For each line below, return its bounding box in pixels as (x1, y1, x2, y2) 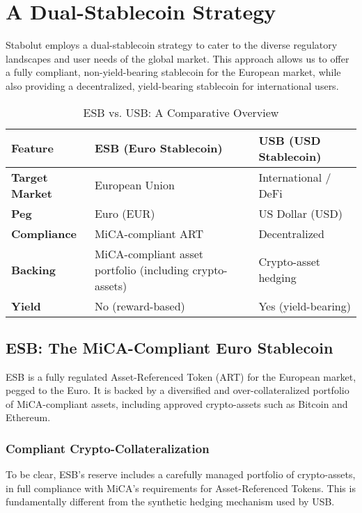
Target (11, 168, 48, 185)
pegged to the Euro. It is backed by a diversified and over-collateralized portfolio (6, 383, 349, 397)
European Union (94, 177, 175, 193)
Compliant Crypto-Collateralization (6, 440, 210, 457)
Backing (11, 261, 56, 278)
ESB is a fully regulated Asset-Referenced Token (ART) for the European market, (6, 369, 356, 384)
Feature (11, 140, 54, 156)
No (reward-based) (94, 297, 185, 314)
